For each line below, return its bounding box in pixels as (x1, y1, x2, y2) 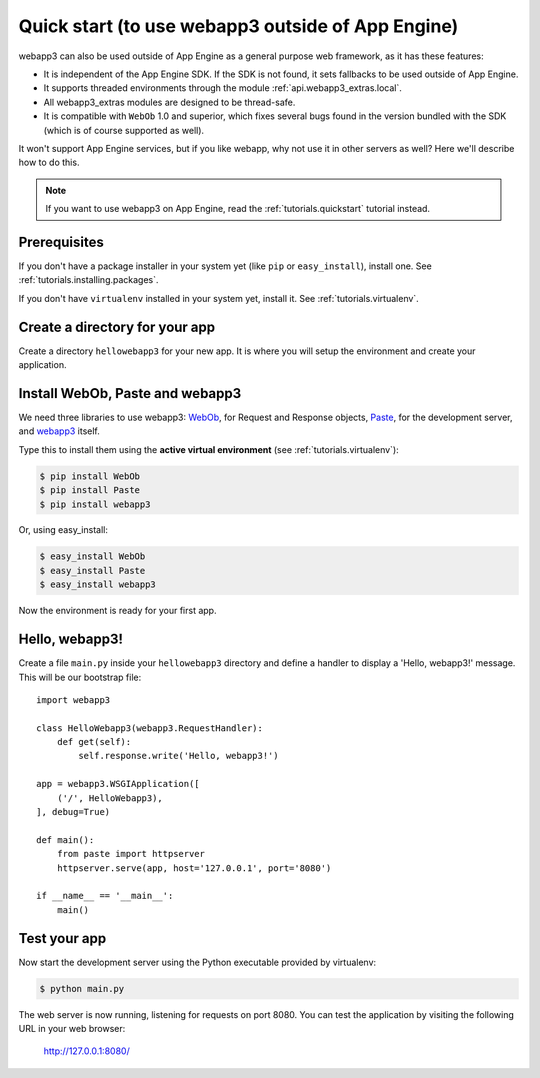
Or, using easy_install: (18, 524, 109, 536)
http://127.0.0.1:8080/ (43, 1045, 130, 1057)
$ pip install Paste (39, 485, 140, 496)
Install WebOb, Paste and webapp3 (18, 385, 242, 402)
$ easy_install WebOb (39, 551, 146, 562)
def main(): (36, 834, 95, 845)
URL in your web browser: (18, 1023, 126, 1035)
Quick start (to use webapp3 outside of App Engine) (18, 15, 459, 37)
